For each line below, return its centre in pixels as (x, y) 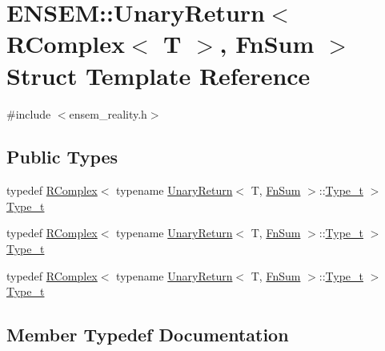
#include (29, 113)
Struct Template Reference (158, 75)
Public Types (62, 157)
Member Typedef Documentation (148, 335)
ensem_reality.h (108, 113)
